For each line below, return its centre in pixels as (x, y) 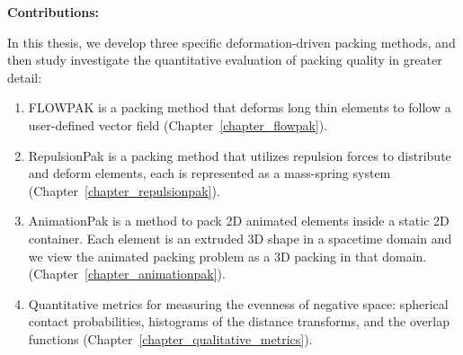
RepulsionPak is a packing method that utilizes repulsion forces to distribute (240, 155)
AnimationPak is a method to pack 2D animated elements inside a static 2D (239, 221)
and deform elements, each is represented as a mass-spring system (209, 173)
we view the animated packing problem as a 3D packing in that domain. (227, 256)
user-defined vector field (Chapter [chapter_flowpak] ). (178, 124)
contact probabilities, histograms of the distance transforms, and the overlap (239, 321)
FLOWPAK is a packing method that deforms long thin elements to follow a (240, 107)
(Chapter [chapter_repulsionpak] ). (124, 190)
